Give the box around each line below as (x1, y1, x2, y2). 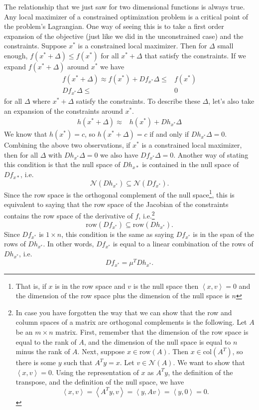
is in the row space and (55, 280, 126, 291)
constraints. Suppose (4, 40, 67, 51)
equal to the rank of (15, 336, 77, 347)
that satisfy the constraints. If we (144, 50, 246, 60)
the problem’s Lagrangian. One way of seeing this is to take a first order (4, 21, 224, 31)
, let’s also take (208, 96, 255, 106)
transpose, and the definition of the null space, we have (15, 377, 184, 387)
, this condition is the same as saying (61, 228, 174, 239)
